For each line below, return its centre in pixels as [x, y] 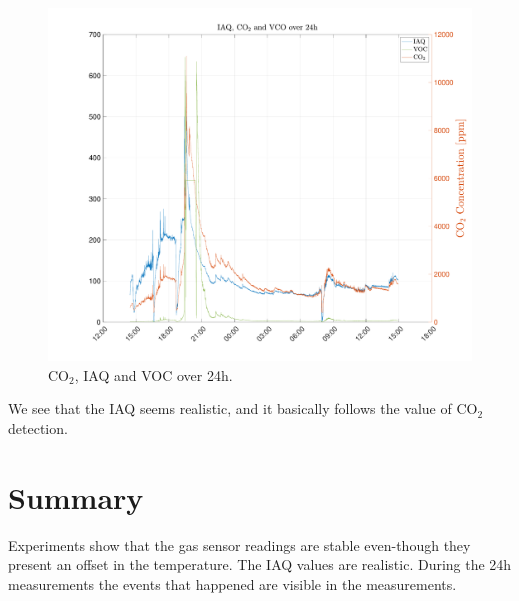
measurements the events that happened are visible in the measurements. [232, 583]
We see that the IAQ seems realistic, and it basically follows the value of [230, 408]
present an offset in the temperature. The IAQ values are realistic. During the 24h [260, 564]
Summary [76, 496]
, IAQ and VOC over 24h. [153, 374]
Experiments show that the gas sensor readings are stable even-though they [239, 544]
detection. [38, 427]
